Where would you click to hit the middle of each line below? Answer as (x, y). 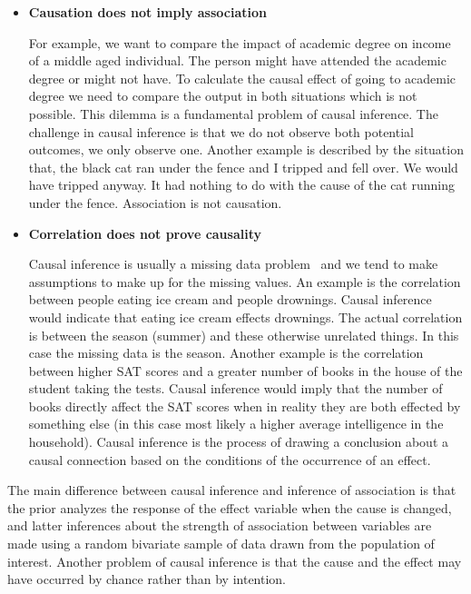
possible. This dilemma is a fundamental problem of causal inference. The (233, 113)
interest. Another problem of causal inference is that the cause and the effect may (235, 561)
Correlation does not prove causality (145, 233)
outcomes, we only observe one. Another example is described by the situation (246, 149)
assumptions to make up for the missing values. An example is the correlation (245, 281)
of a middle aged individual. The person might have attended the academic (237, 60)
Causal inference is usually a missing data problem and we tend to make (233, 264)
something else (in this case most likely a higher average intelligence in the (236, 424)
